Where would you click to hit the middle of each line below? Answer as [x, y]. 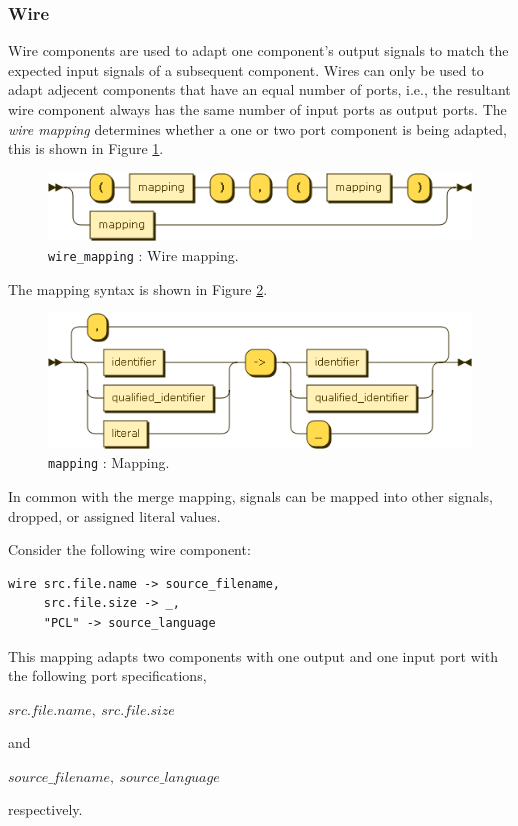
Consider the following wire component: [129, 549]
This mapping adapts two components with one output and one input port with [253, 655]
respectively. [45, 809]
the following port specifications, [107, 675]
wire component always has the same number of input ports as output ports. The [257, 109]
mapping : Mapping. [109, 462]
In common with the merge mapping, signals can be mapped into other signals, [250, 495]
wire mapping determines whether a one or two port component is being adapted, [257, 128]
